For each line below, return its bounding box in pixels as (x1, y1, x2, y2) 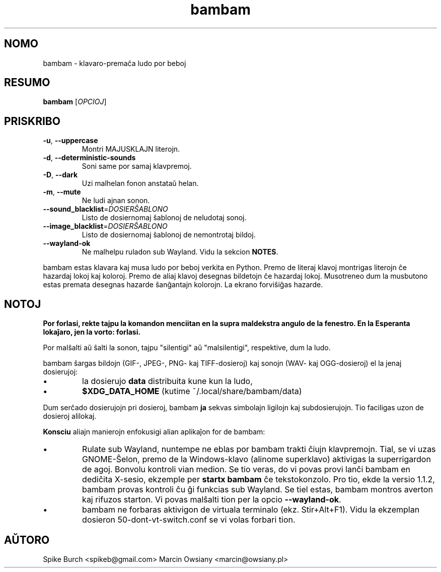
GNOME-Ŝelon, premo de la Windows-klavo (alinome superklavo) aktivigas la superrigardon (82, 454, 431, 465)
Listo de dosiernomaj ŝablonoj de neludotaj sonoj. (82, 213, 247, 222)
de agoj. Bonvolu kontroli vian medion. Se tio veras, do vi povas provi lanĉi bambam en (82, 464, 411, 475)
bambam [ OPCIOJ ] (43, 97, 107, 106)
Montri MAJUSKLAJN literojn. (82, 145, 180, 154)
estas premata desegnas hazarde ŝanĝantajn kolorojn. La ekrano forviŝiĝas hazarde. (43, 280, 323, 289)
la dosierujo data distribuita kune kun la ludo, (82, 376, 253, 387)
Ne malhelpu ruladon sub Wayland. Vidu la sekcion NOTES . (82, 247, 278, 257)
